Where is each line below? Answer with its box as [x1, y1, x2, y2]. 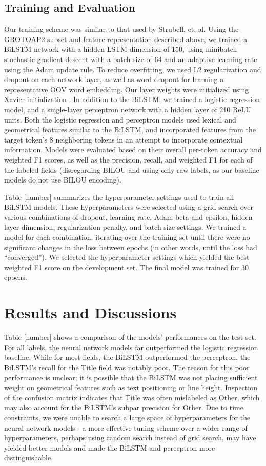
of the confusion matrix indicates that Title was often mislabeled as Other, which [4, 392, 260, 402]
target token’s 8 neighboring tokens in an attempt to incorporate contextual [4, 134, 243, 145]
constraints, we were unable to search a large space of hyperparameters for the [4, 412, 251, 422]
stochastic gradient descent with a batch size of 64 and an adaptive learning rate [4, 53, 257, 64]
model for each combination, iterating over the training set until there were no [4, 232, 250, 242]
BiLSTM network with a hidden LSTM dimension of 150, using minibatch [4, 44, 237, 54]
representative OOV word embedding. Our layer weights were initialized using [4, 84, 249, 94]
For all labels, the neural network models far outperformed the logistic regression [4, 341, 258, 352]
